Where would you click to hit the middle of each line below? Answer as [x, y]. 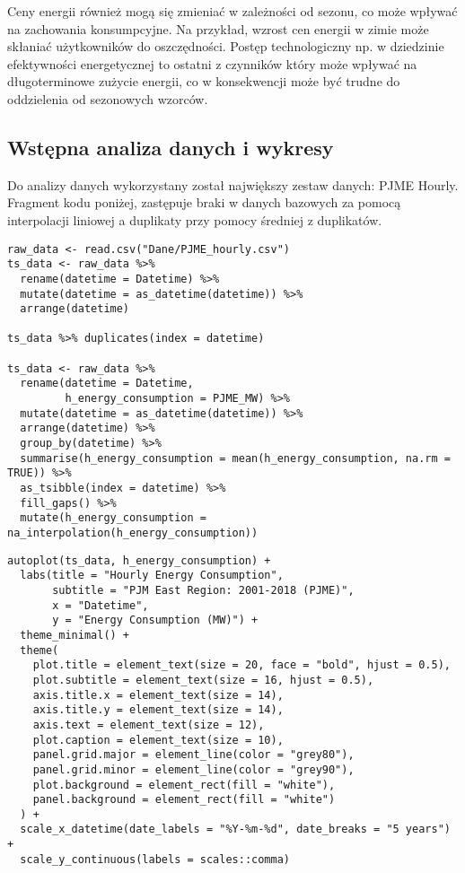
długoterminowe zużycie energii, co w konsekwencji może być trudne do [204, 81]
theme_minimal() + [75, 635]
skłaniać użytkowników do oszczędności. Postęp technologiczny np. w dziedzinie [226, 46]
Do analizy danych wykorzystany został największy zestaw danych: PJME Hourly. [233, 184]
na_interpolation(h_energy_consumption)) [133, 533]
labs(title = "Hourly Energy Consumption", [152, 576]
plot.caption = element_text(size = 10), [158, 740]
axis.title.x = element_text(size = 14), [158, 695]
